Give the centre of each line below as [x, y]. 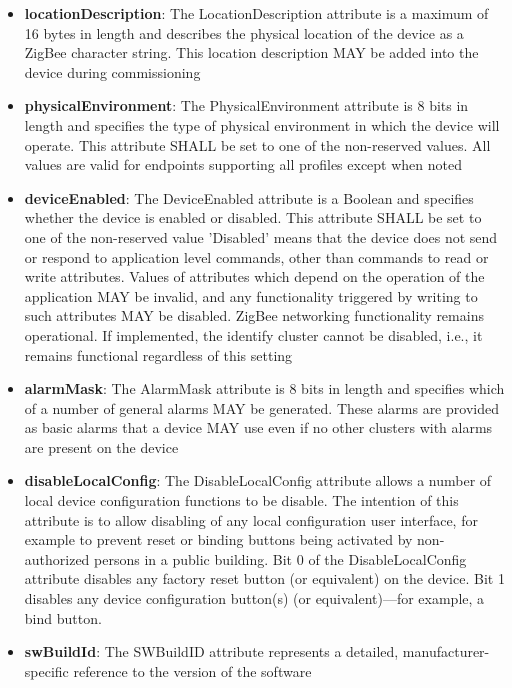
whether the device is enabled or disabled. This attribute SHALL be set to [253, 217]
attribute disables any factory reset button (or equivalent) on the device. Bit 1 [264, 578]
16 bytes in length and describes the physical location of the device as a [244, 32]
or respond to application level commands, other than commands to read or [256, 256]
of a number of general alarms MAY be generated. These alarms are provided [261, 407]
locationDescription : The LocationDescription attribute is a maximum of [256, 13]
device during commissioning [112, 71]
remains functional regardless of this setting [158, 354]
